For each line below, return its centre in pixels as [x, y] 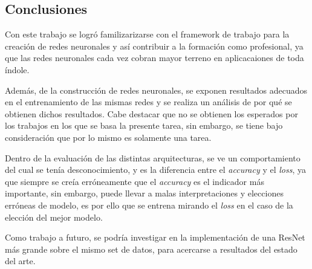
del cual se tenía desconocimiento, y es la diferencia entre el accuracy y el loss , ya [156, 170]
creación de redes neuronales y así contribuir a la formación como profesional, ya [154, 46]
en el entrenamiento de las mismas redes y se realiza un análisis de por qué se [148, 102]
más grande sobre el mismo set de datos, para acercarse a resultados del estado [151, 249]
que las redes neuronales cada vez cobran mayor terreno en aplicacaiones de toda [154, 58]
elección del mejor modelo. [54, 217]
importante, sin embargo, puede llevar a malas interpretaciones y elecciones [144, 193]
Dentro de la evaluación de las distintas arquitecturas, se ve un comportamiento [153, 157]
